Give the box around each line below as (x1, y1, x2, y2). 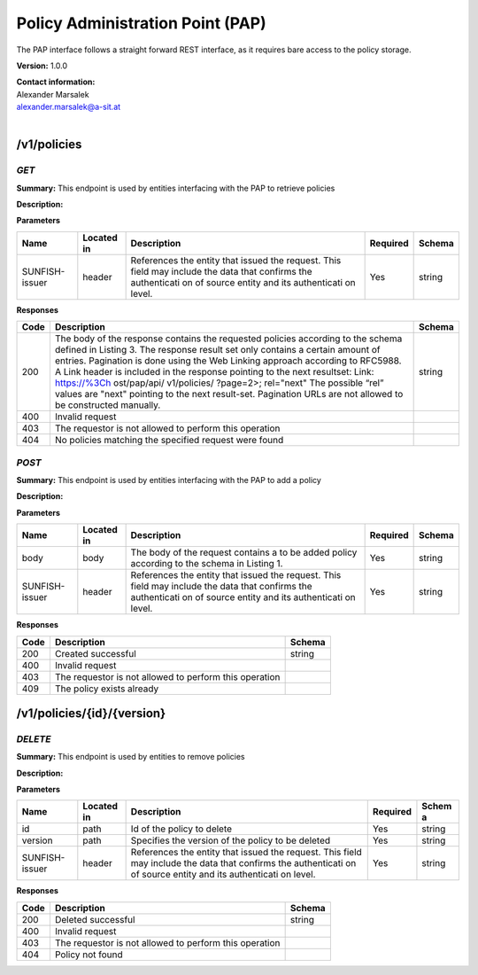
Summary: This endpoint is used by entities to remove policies (16, 752, 245, 762)
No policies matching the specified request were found (54, 434, 284, 447)
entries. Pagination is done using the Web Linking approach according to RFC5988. (54, 355, 402, 367)
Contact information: (16, 76, 96, 88)
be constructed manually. (54, 399, 161, 411)
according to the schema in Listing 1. (130, 558, 283, 570)
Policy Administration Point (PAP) (16, 13, 267, 33)
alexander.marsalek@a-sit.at (16, 102, 121, 113)
